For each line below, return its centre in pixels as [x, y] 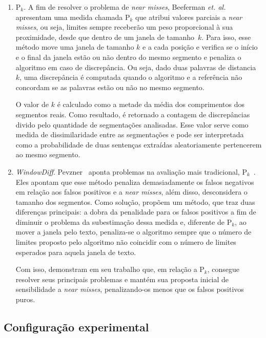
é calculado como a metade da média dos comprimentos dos [151, 104]
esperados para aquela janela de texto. [76, 252]
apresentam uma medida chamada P [73, 17]
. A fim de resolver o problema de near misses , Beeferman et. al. [125, 7]
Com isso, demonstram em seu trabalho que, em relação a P [110, 269]
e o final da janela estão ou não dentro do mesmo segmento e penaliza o [128, 57]
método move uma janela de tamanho [75, 47]
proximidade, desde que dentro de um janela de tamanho [105, 37]
